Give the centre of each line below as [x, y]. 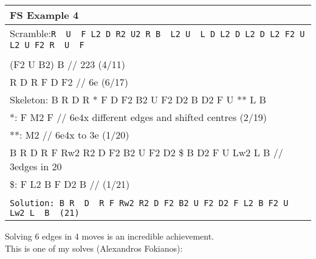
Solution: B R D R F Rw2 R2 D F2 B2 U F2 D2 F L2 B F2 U [149, 203]
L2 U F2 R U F [47, 45]
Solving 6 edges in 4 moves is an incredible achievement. [110, 236]
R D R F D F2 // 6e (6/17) [69, 82]
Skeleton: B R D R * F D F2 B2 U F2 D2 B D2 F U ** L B [138, 99]
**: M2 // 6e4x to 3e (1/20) [70, 135]
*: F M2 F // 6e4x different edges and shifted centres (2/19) [138, 117]
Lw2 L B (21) [45, 213]
